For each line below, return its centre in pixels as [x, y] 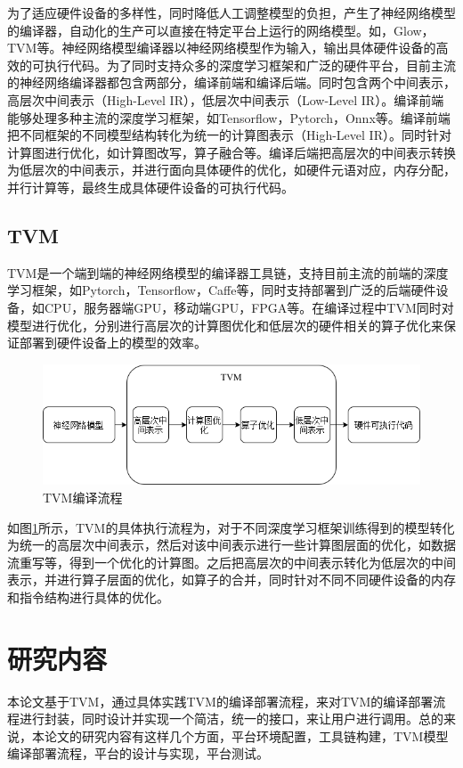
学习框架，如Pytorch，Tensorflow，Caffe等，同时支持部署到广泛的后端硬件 [222, 290]
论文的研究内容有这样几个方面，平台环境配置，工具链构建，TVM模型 [246, 735]
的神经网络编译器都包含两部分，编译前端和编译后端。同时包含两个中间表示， [231, 82]
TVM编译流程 [83, 498]
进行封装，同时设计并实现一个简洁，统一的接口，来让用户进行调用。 [219, 719]
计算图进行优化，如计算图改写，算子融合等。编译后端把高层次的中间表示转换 [231, 152]
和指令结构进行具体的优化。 [88, 596]
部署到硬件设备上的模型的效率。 [113, 343]
